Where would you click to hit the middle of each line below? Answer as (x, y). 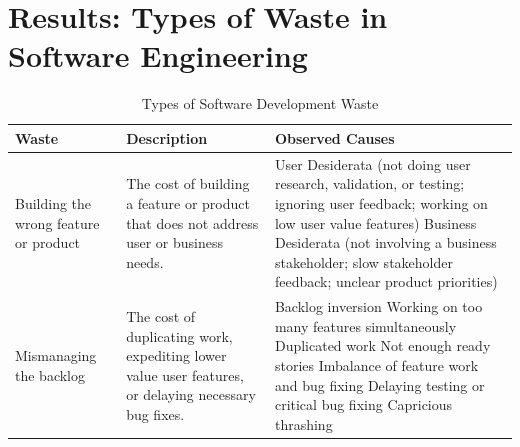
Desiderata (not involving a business (385, 242)
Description (167, 137)
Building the (53, 202)
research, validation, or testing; (369, 183)
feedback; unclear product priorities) (386, 281)
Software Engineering (158, 55)
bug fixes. (155, 413)
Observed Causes (334, 137)
